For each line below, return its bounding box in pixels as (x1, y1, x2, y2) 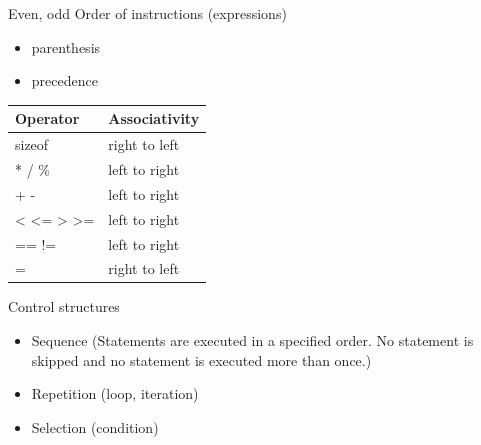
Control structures (8, 296, 120, 317)
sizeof (15, 134, 49, 155)
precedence (31, 70, 98, 91)
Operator (15, 108, 80, 129)
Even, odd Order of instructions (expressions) (8, 3, 287, 23)
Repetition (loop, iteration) (31, 383, 199, 404)
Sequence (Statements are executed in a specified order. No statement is (31, 330, 474, 351)
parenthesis (31, 36, 101, 57)
